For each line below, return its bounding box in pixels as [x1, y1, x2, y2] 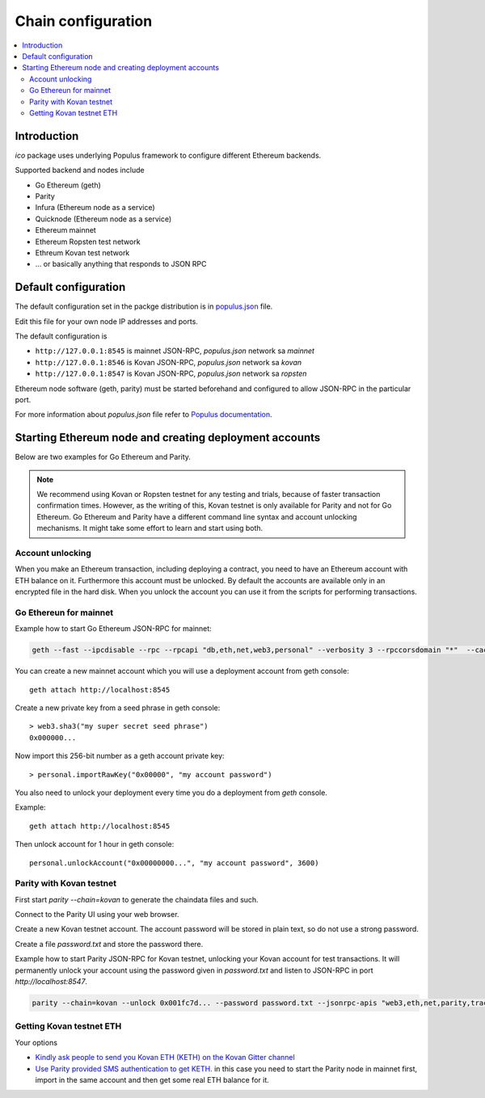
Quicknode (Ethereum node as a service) [35, 214, 172, 224]
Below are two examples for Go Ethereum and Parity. [15, 452, 192, 462]
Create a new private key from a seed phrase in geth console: [15, 703, 221, 713]
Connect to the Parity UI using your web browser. [15, 910, 179, 919]
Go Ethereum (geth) [35, 180, 101, 190]
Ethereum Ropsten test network [35, 237, 141, 246]
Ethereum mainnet [35, 225, 96, 235]
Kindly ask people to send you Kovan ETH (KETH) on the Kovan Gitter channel [35, 1053, 295, 1062]
